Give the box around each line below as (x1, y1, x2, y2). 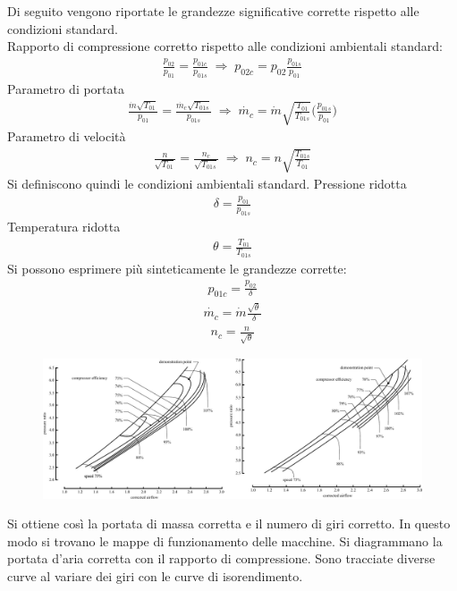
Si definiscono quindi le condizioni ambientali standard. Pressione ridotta (7, 174, 407, 193)
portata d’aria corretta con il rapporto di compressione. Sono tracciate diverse (7, 549, 436, 568)
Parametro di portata (7, 79, 124, 97)
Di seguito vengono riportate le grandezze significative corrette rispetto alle (7, 2, 419, 20)
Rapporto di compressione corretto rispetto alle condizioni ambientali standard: (7, 37, 443, 55)
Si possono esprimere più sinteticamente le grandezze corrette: (7, 258, 347, 277)
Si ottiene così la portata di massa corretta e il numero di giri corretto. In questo (7, 514, 451, 533)
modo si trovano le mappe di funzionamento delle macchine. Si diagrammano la (7, 531, 443, 550)
